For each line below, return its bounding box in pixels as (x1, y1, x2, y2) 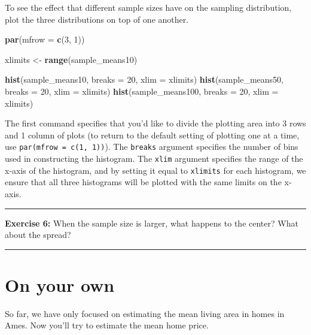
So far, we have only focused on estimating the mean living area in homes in (5, 307, 285, 319)
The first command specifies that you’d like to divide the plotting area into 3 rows (5, 117, 306, 129)
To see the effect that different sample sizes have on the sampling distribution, (5, 1, 292, 13)
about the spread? (5, 228, 71, 241)
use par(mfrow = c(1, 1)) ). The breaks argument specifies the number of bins (5, 140, 298, 153)
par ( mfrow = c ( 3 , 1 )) (5, 33, 85, 46)
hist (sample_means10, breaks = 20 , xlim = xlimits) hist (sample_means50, (5, 73, 283, 86)
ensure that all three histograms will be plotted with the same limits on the (5, 176, 282, 188)
